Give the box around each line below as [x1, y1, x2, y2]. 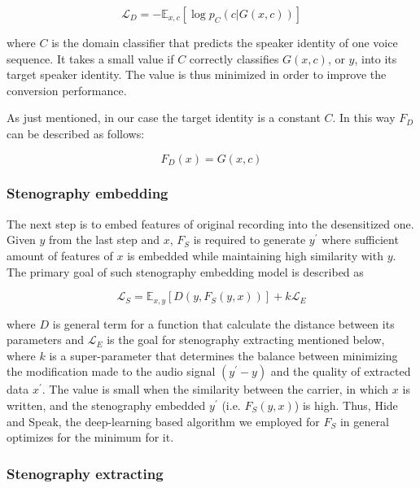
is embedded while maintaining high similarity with [127, 246, 383, 264]
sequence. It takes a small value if [7, 50, 174, 67]
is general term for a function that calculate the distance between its [52, 315, 395, 332]
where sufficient [322, 231, 399, 248]
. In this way [332, 109, 396, 126]
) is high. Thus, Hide [294, 396, 398, 413]
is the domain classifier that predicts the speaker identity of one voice [51, 34, 398, 50]
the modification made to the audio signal [7, 363, 216, 380]
